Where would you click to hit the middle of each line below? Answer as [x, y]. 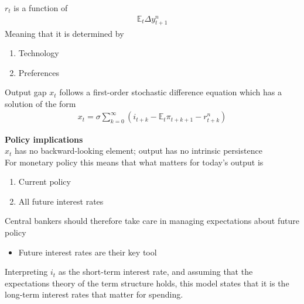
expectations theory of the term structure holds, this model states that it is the [147, 283]
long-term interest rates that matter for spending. [94, 294]
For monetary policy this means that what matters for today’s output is [134, 162]
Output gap [26, 92]
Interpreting [26, 272]
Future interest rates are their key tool [88, 252]
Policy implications [44, 139]
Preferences [39, 72]
